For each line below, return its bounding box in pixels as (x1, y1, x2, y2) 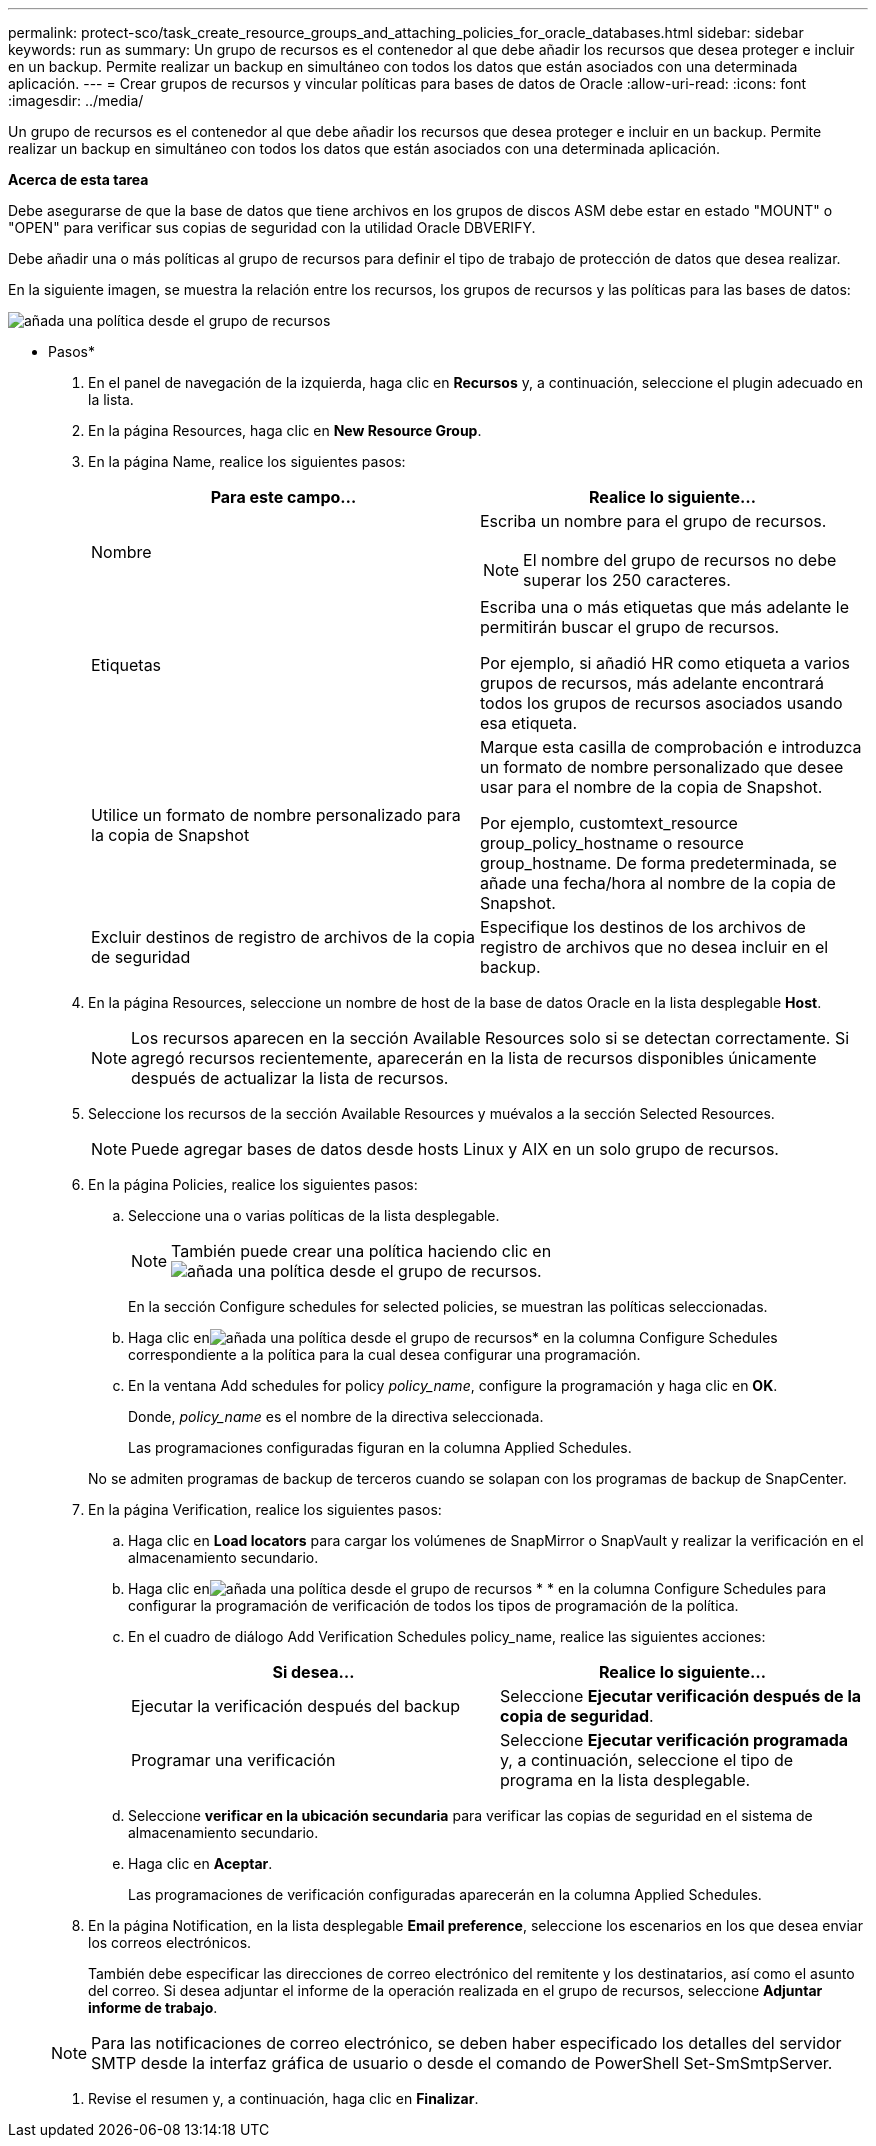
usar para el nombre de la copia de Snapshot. (480, 777, 823, 797)
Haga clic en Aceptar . (128, 1855, 273, 1872)
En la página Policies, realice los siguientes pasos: (88, 1176, 418, 1193)
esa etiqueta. (480, 713, 578, 733)
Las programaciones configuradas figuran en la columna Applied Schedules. (128, 1439, 632, 1456)
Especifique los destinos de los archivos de (480, 917, 806, 937)
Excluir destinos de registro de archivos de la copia (91, 927, 475, 947)
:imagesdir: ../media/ (8, 92, 144, 109)
